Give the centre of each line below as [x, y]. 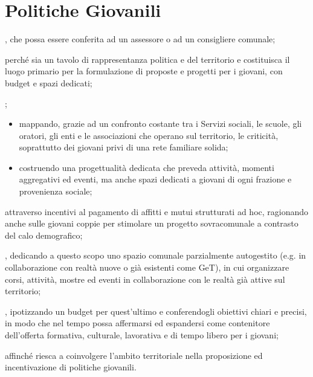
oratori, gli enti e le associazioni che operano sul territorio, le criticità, [149, 135]
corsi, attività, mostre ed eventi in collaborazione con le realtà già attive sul [145, 279]
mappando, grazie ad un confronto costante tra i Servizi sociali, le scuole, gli [160, 124]
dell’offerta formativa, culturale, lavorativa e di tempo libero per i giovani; [142, 335]
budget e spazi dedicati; [49, 82]
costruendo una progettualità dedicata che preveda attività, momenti [147, 167]
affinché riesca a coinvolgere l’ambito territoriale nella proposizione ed [134, 355]
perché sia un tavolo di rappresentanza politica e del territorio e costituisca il [147, 59]
